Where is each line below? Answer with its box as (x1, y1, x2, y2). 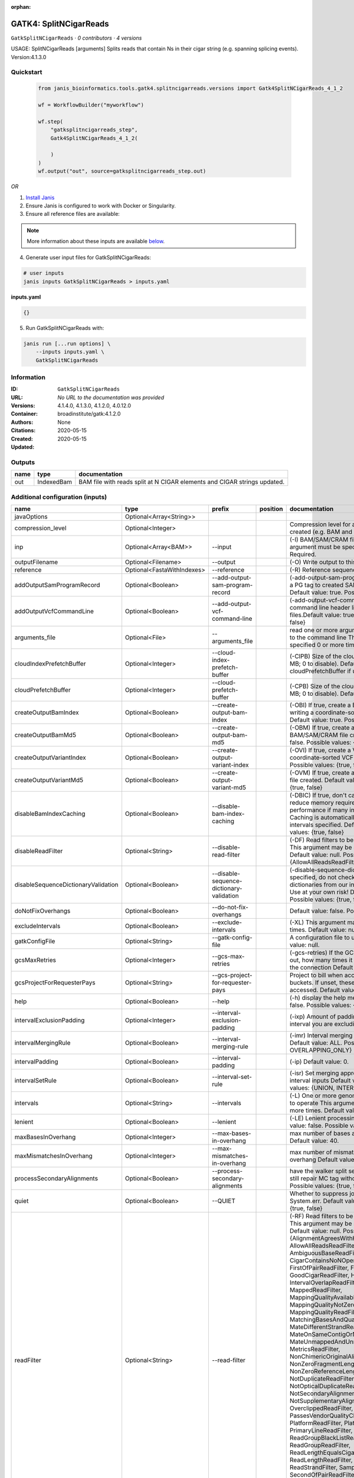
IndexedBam (37, 478, 73, 486)
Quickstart (11, 68, 42, 76)
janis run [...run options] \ (23, 340, 111, 347)
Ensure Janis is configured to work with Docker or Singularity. (25, 202, 176, 209)
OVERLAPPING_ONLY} (289, 1046, 352, 1054)
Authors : (11, 419, 34, 426)
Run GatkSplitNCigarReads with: (25, 324, 104, 331)
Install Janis (25, 194, 55, 201)
